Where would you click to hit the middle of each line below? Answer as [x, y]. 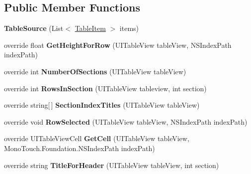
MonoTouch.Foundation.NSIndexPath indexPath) [80, 148]
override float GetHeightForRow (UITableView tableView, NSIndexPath [118, 45]
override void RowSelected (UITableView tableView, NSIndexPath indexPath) [126, 121]
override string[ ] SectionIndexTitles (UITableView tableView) [102, 105]
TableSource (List [34, 28]
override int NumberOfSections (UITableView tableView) [95, 71]
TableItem [90, 28]
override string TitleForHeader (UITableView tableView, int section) [112, 165]
